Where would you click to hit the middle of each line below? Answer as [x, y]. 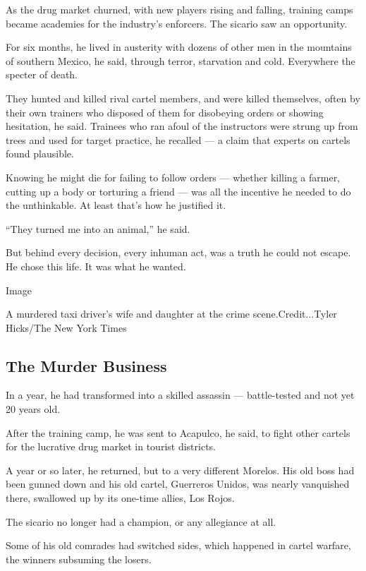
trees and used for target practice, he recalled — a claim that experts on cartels [178, 139]
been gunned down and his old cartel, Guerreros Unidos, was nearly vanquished [178, 484]
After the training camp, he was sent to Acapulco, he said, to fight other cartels [178, 432]
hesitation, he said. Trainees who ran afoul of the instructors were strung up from [182, 126]
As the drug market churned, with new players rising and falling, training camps [179, 9]
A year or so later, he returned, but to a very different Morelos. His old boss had [180, 470]
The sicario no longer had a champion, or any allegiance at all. [141, 521]
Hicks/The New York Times [66, 327]
